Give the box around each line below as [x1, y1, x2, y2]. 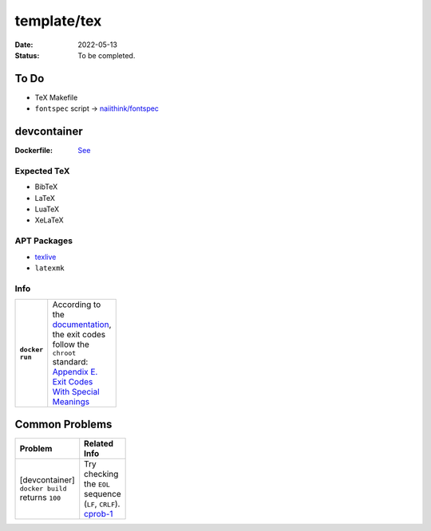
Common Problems [14, 417, 113, 431]
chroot [52, 349, 77, 358]
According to [52, 299, 101, 310]
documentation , [52, 319, 112, 330]
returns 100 [19, 492, 61, 503]
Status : [14, 50, 40, 60]
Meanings [52, 396, 90, 407]
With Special [52, 387, 100, 398]
